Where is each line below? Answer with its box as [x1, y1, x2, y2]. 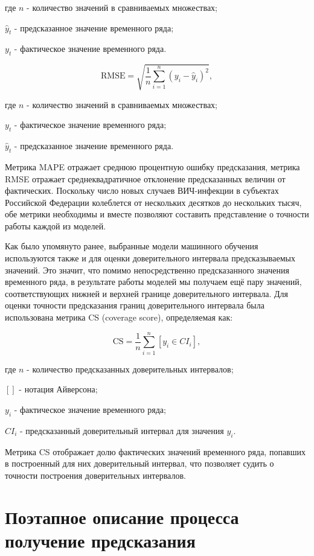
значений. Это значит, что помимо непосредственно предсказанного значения [5, 263, 289, 276]
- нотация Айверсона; [19, 383, 98, 395]
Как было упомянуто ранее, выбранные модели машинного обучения [5, 240, 258, 252]
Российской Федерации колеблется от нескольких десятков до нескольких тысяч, [5, 196, 302, 208]
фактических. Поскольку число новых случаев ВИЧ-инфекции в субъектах [5, 184, 279, 197]
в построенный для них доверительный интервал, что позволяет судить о [5, 457, 274, 470]
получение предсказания [5, 528, 196, 552]
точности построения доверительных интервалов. [5, 468, 186, 481]
